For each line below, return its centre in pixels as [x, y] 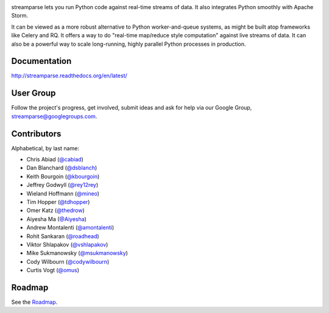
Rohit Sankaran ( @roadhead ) [63, 236]
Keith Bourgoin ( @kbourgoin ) [63, 176]
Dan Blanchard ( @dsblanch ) [62, 168]
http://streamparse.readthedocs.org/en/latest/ [69, 76]
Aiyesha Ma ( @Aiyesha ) [56, 219]
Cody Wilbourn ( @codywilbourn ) [68, 261]
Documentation [41, 61]
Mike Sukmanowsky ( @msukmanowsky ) [77, 253]
